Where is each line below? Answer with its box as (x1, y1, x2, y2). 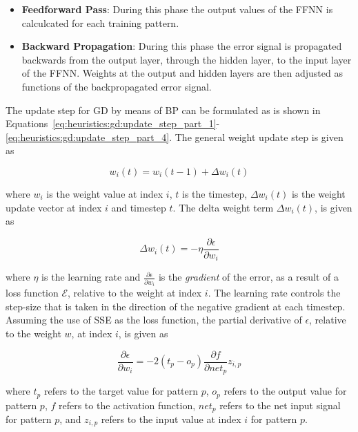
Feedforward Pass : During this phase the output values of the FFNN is (21, 2, 333, 16)
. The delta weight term (172, 200, 274, 214)
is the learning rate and (41, 270, 141, 284)
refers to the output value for (223, 384, 347, 398)
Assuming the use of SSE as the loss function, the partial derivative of (6, 312, 302, 327)
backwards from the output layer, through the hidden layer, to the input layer (21, 52, 352, 66)
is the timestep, (181, 186, 248, 200)
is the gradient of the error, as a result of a (158, 270, 339, 284)
